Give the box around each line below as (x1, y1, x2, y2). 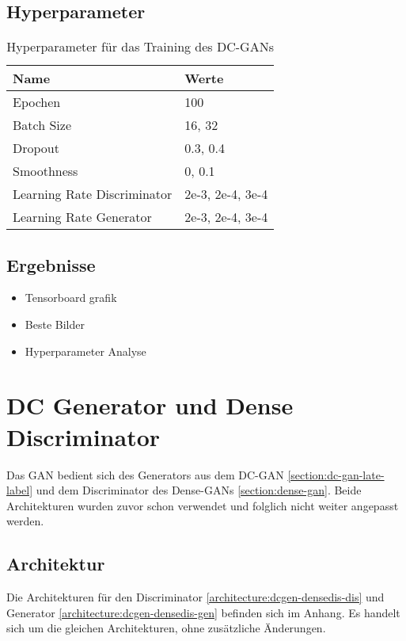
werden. (6, 513, 44, 529)
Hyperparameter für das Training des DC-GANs (6, 37, 274, 56)
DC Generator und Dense (6, 389, 294, 422)
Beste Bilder (25, 316, 85, 332)
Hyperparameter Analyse (25, 342, 146, 359)
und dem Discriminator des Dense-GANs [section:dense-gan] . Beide (36, 482, 362, 498)
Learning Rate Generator (13, 208, 152, 227)
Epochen (13, 93, 61, 112)
